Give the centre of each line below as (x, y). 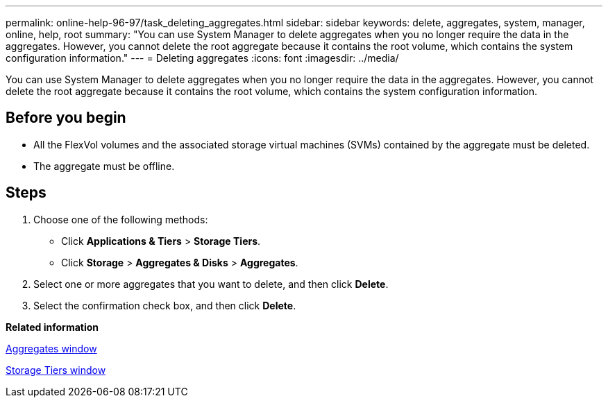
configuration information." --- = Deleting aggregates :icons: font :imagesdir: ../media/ (202, 58)
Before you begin (66, 118)
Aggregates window (51, 348)
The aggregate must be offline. (104, 166)
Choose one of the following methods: (121, 219)
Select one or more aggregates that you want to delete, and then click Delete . (211, 284)
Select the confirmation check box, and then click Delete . (165, 305)
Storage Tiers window (56, 370)
